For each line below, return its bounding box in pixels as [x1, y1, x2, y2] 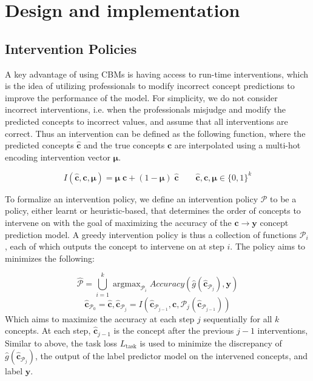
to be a [270, 192, 297, 205]
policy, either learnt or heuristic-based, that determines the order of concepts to [5, 204, 301, 217]
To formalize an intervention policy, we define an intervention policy [5, 192, 258, 205]
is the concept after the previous [113, 324, 234, 337]
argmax [113, 280, 141, 289]
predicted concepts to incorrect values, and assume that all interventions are [5, 114, 288, 127]
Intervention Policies [5, 39, 137, 58]
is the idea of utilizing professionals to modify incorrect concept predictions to [5, 79, 295, 92]
